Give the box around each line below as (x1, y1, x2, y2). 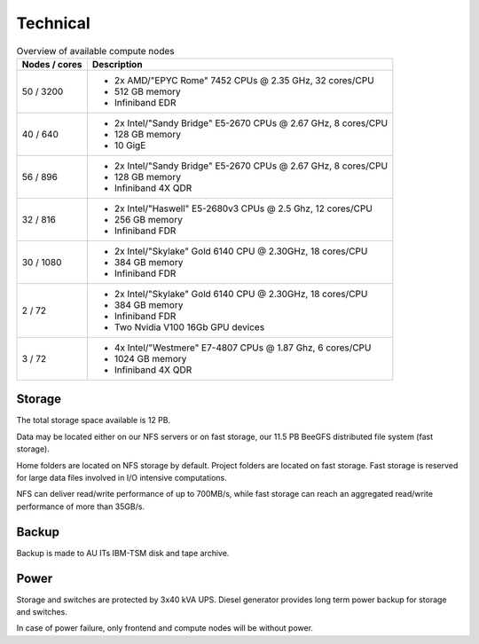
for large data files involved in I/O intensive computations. (16, 473, 227, 483)
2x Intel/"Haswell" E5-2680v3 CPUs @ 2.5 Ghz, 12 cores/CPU (114, 202, 373, 215)
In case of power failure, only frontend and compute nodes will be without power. (16, 623, 314, 633)
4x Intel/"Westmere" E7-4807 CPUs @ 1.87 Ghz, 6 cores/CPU (114, 342, 372, 354)
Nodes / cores (21, 58, 82, 70)
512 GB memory (114, 85, 181, 98)
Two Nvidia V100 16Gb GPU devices (114, 320, 265, 333)
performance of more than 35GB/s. (16, 501, 145, 512)
